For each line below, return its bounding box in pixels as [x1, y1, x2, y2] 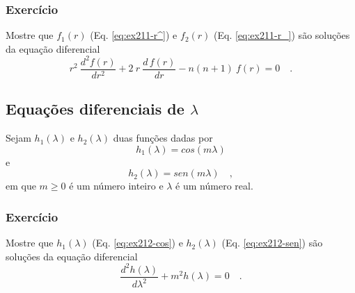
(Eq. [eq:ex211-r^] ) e [90, 28, 177, 42]
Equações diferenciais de [6, 98, 184, 119]
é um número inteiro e [69, 178, 164, 193]
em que [6, 178, 36, 193]
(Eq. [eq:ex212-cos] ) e [92, 235, 183, 250]
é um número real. [175, 178, 253, 193]
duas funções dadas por [113, 131, 213, 145]
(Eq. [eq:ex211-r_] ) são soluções [214, 28, 350, 42]
